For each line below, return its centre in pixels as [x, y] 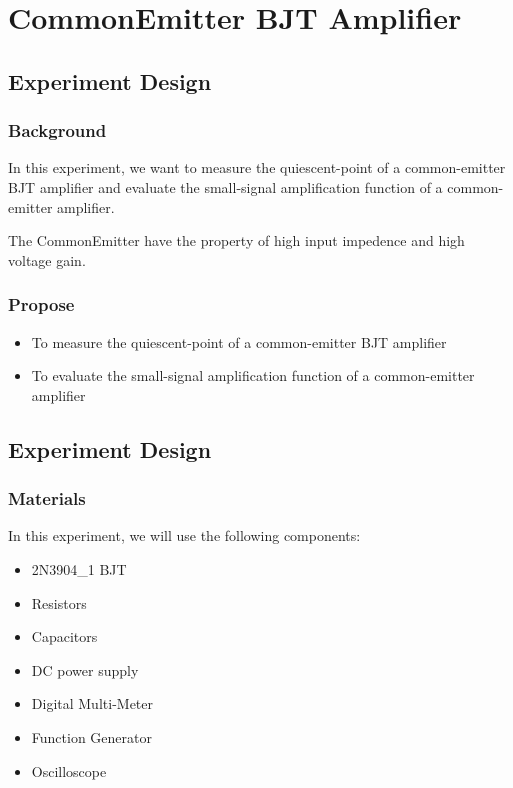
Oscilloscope [69, 770]
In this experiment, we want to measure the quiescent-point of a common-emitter [257, 167]
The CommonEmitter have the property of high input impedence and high [236, 240]
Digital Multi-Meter [92, 703]
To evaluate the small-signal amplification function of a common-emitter [253, 375]
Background [57, 130]
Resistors [59, 602]
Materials [47, 498]
